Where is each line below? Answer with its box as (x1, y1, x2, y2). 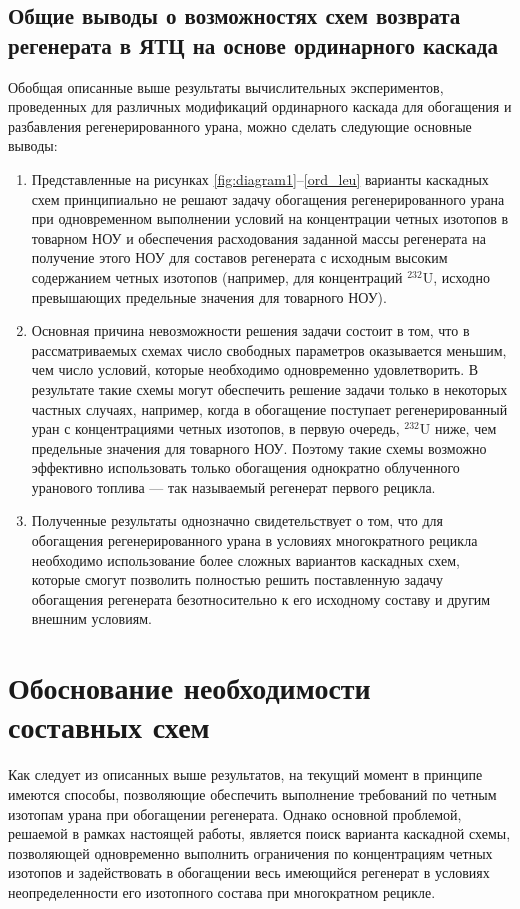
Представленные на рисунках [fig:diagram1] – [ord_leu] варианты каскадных (31, 168, 489, 189)
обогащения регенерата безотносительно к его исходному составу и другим (31, 588, 491, 609)
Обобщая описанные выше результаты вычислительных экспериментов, (8, 76, 444, 97)
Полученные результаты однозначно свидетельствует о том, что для (31, 510, 444, 531)
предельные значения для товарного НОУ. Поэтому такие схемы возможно (31, 437, 487, 458)
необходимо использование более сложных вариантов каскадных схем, (31, 549, 460, 570)
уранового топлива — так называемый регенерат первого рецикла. (31, 476, 436, 497)
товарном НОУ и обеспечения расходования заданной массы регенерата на (31, 227, 486, 248)
